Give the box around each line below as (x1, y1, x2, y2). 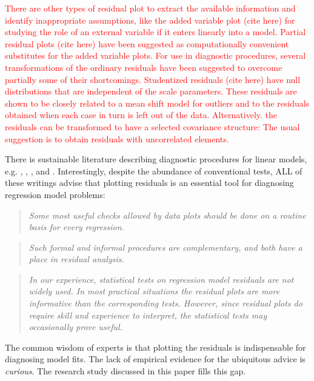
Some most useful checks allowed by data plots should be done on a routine (28, 208, 306, 221)
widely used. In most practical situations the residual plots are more (28, 285, 280, 297)
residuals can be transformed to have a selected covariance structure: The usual (5, 120, 300, 133)
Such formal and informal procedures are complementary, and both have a (28, 240, 302, 253)
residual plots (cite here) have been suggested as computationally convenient (5, 37, 289, 50)
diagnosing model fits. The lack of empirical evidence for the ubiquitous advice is (5, 353, 306, 365)
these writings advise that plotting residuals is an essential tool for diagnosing (5, 176, 294, 189)
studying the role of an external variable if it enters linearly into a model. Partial (5, 25, 306, 38)
